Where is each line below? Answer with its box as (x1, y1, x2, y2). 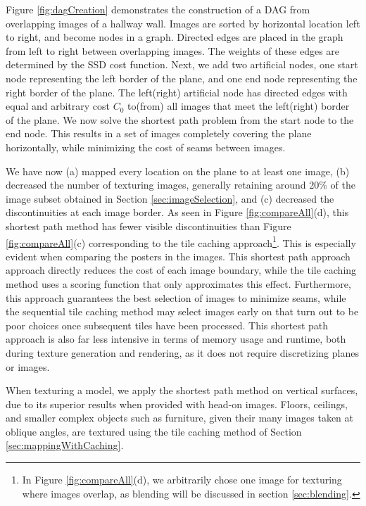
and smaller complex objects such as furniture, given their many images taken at (6, 410, 354, 425)
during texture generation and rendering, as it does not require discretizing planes (6, 345, 359, 360)
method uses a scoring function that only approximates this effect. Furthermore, (6, 276, 351, 291)
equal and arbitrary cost (6, 99, 110, 113)
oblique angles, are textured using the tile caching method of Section (6, 424, 302, 438)
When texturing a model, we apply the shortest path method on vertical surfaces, (6, 383, 358, 398)
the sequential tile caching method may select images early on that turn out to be (6, 304, 359, 319)
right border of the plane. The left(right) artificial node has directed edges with (6, 84, 348, 99)
